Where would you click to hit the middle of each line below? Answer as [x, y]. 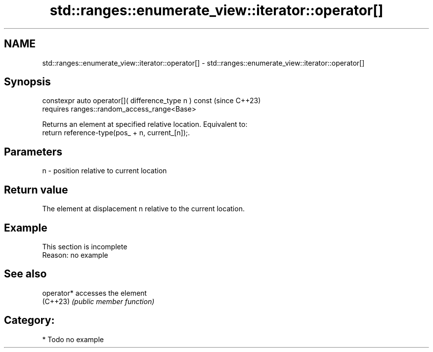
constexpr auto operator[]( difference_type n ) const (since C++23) [152, 101]
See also [25, 274]
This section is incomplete [85, 246]
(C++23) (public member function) [98, 301]
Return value [36, 190]
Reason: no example [75, 255]
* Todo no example [73, 339]
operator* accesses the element [94, 293]
